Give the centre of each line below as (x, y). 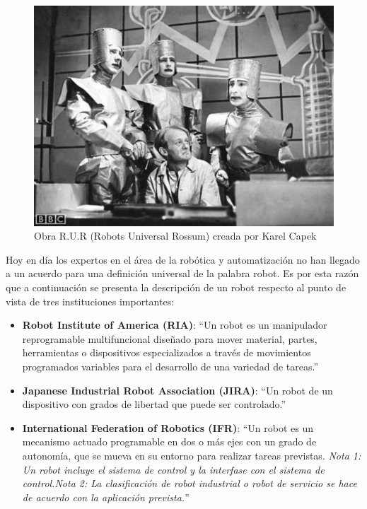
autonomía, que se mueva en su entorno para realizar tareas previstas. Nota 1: (192, 456)
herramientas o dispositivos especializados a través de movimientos (167, 352)
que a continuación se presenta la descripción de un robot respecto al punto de (176, 287)
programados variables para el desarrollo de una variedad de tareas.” (170, 367)
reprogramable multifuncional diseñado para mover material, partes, (170, 338)
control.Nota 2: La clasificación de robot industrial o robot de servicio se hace (190, 483)
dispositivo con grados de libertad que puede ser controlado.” (154, 404)
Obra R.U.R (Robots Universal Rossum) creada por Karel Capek (175, 236)
